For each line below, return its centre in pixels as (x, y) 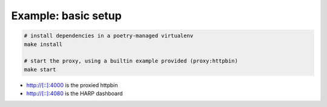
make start (40, 69)
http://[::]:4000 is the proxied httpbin (72, 85)
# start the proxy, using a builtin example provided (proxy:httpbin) (131, 61)
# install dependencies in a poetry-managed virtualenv (109, 36)
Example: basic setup (67, 16)
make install (43, 44)
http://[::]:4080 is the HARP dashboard (75, 94)
